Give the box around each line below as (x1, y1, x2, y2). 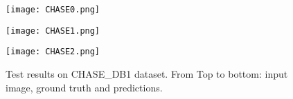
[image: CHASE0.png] (6, 5, 100, 14)
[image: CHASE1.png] (6, 25, 100, 36)
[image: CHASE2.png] (6, 47, 100, 57)
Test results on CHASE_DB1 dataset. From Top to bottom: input (6, 66, 288, 80)
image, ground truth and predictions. (6, 80, 163, 94)
